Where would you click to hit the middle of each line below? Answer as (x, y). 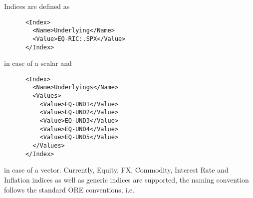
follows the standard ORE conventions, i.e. (69, 189)
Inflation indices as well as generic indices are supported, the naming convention (126, 179)
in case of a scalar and (38, 63)
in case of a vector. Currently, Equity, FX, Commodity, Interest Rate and (116, 170)
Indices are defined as (37, 6)
